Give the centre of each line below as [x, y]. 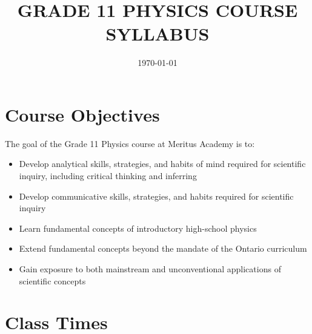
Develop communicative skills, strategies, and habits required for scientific [156, 196]
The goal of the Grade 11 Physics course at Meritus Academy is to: [130, 143]
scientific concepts [52, 280]
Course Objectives [82, 114]
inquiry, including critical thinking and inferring [108, 176]
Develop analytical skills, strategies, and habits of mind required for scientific [162, 164]
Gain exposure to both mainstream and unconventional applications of [150, 269]
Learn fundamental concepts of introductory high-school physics [138, 228]
